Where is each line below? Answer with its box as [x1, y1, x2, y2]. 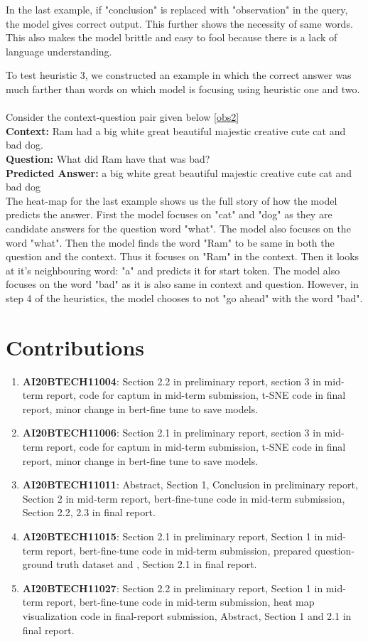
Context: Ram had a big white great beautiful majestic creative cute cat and [6, 123, 346, 138]
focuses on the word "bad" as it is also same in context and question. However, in [6, 277, 359, 291]
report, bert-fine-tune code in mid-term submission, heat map [46, 594, 315, 609]
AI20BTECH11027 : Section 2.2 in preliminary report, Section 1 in [22, 580, 323, 595]
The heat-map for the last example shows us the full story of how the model [6, 193, 337, 208]
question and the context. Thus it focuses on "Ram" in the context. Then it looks [6, 249, 359, 264]
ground [22, 557, 53, 572]
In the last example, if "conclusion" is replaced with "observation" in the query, [6, 2, 348, 16]
